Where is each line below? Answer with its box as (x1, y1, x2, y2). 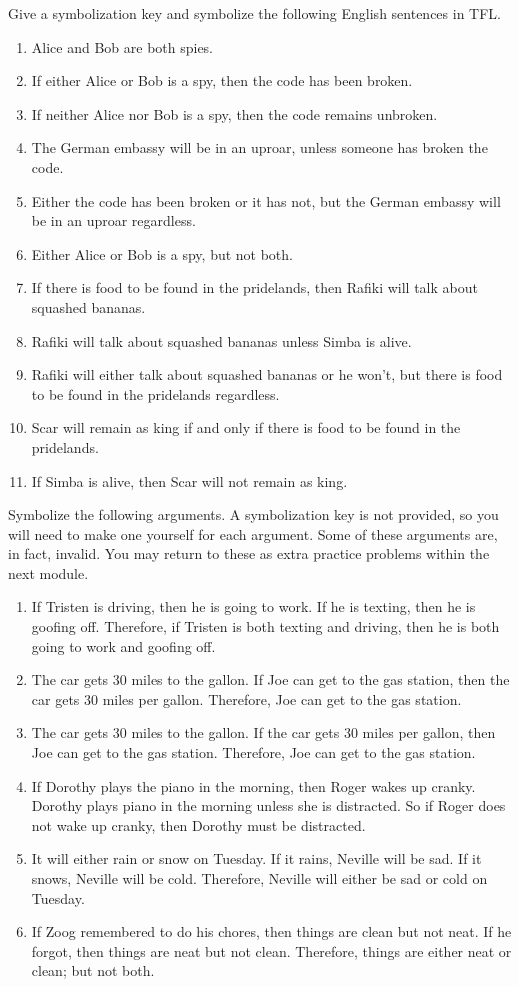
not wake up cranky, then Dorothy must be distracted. (31, 814, 366, 835)
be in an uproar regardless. (31, 210, 196, 231)
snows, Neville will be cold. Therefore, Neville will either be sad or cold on (31, 868, 488, 888)
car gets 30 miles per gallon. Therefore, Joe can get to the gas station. (31, 688, 462, 709)
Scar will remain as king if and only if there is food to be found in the (31, 417, 461, 438)
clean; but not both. (31, 960, 155, 981)
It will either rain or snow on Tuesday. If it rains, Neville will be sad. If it (31, 848, 482, 869)
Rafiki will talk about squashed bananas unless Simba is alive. (31, 330, 412, 351)
